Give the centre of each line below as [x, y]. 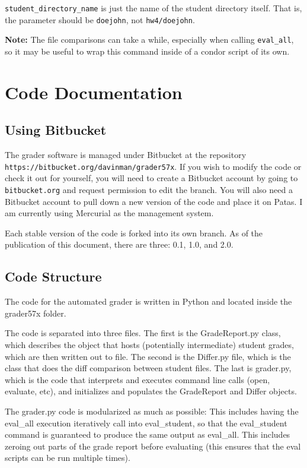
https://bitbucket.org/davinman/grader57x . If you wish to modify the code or [153, 166]
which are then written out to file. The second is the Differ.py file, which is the [148, 356]
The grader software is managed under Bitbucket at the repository [126, 155]
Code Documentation [94, 92]
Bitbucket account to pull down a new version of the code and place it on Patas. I [154, 201]
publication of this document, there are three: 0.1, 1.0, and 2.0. [119, 244]
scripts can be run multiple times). [68, 458]
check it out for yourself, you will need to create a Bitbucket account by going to [151, 178]
